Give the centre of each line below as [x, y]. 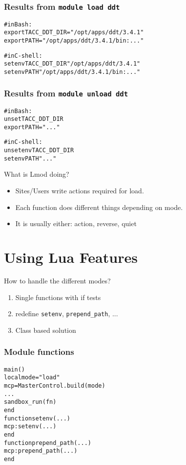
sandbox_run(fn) [30, 402]
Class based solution [46, 330]
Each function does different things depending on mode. [99, 207]
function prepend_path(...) [48, 443]
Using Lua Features [71, 257]
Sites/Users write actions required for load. [80, 191]
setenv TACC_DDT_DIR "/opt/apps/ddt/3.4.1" [72, 64]
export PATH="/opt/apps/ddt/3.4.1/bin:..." [74, 41]
